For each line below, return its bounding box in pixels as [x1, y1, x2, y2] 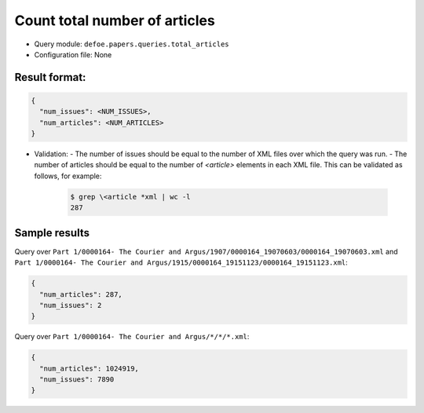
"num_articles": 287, [39, 290, 123, 298]
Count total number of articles [14, 12, 215, 29]
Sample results [14, 226, 90, 239]
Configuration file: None [34, 49, 112, 59]
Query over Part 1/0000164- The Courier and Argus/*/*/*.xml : [14, 332, 250, 342]
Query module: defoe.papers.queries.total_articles [34, 39, 229, 49]
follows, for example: [34, 171, 102, 181]
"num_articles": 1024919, [39, 364, 139, 373]
